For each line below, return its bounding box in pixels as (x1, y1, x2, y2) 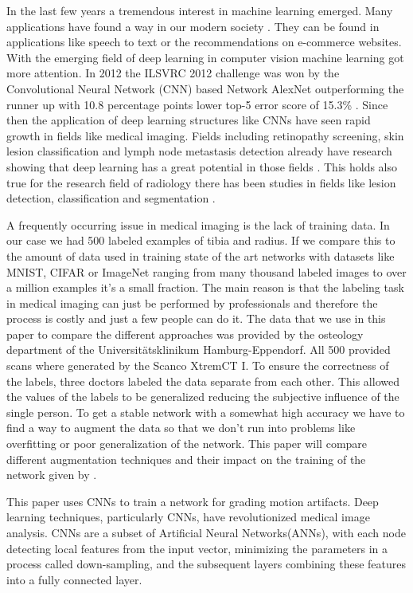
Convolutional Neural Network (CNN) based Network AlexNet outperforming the (6, 80, 404, 96)
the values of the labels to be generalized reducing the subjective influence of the (6, 388, 399, 405)
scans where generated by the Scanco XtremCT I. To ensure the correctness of (6, 357, 389, 374)
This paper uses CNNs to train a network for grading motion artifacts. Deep (6, 493, 379, 509)
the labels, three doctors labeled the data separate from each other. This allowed (6, 372, 399, 389)
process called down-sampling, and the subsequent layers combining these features (6, 556, 406, 572)
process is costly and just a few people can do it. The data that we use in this (6, 310, 386, 327)
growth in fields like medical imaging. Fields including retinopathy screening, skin (6, 127, 404, 143)
